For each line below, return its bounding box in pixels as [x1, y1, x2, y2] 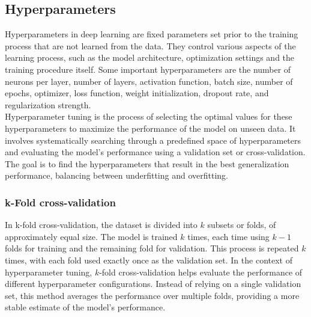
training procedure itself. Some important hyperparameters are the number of [5, 63, 291, 75]
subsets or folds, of [207, 218, 276, 231]
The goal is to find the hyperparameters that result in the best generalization [5, 157, 289, 170]
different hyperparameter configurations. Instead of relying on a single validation [5, 277, 301, 290]
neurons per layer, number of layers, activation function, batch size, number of [5, 75, 293, 87]
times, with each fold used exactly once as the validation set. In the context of [5, 253, 292, 266]
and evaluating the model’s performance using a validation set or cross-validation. [5, 146, 306, 158]
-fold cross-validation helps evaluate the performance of [99, 265, 303, 278]
